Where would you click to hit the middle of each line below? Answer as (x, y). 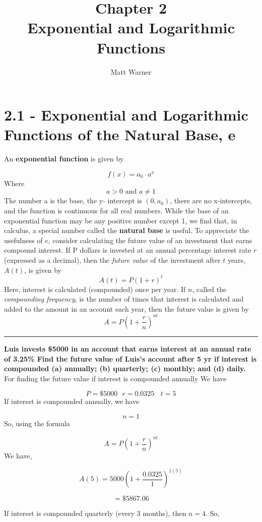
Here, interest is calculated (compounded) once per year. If (95, 289)
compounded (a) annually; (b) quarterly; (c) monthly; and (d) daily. (125, 368)
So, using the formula (37, 423)
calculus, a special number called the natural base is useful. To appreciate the (127, 230)
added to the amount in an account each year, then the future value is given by (126, 308)
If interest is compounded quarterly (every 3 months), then (95, 513)
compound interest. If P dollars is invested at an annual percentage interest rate (128, 250)
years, (237, 259)
